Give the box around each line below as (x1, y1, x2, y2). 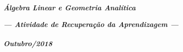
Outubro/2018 (3, 38, 53, 48)
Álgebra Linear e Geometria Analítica (3, 2, 136, 12)
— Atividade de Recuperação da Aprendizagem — (3, 19, 179, 29)
